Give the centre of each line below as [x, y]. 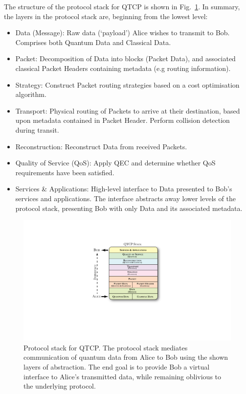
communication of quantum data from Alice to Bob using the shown [126, 357]
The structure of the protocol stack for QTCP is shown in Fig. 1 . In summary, [122, 6]
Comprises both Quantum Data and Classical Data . [93, 42]
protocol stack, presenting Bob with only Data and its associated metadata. [129, 208]
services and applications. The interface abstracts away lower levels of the [125, 198]
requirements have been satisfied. [65, 172]
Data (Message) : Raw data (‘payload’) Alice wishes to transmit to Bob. [123, 33]
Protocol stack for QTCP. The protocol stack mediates [106, 347]
